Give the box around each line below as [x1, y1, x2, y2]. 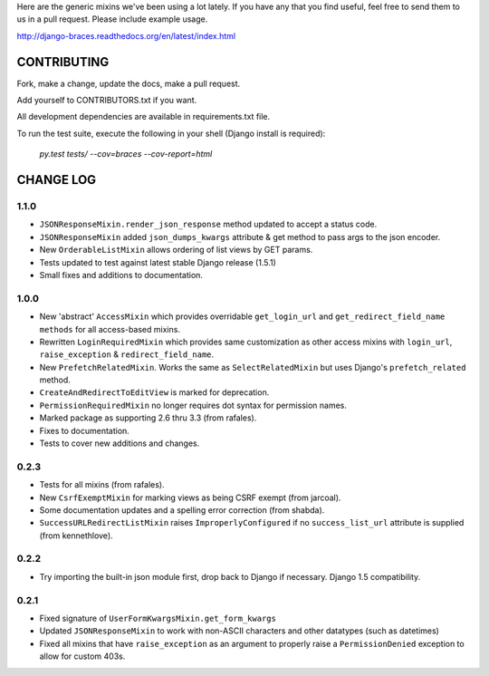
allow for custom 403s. [39, 651, 126, 662]
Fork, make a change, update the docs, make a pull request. [16, 78, 241, 89]
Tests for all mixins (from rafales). [39, 479, 165, 490]
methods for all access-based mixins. [39, 324, 181, 334]
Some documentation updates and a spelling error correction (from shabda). [39, 504, 325, 516]
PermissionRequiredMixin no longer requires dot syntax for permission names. [39, 400, 348, 410]
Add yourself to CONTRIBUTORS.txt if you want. [16, 95, 197, 106]
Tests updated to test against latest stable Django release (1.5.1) [39, 256, 276, 267]
